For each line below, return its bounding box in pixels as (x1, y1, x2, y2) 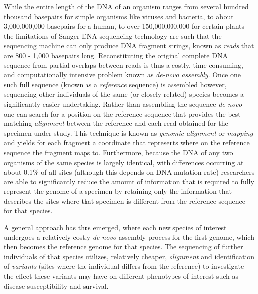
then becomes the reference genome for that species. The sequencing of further (4, 241, 243, 252)
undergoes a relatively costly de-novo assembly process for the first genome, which (4, 232, 254, 242)
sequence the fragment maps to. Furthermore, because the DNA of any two (4, 147, 233, 157)
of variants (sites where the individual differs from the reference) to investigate (4, 261, 244, 271)
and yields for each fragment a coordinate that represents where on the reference (4, 137, 250, 148)
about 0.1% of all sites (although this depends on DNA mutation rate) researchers (4, 167, 255, 177)
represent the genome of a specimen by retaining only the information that (4, 186, 232, 196)
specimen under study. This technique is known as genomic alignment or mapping (4, 127, 253, 138)
